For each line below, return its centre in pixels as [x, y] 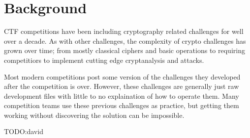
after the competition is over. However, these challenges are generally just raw [122, 86]
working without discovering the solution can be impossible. [94, 115]
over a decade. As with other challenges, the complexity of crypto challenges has [125, 41]
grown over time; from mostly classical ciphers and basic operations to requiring [125, 50]
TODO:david [24, 131]
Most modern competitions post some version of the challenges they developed [122, 76]
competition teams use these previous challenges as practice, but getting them [122, 105]
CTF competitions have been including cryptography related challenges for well [124, 31]
